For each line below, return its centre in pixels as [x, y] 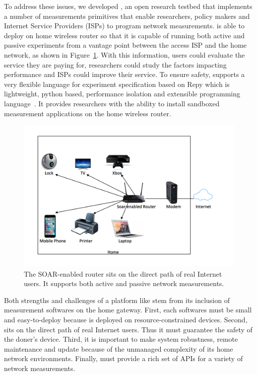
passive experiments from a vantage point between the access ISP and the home [126, 45]
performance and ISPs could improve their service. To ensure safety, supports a [125, 74]
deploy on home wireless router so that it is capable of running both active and [125, 35]
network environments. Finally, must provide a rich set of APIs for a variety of [124, 358]
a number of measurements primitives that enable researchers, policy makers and [127, 16]
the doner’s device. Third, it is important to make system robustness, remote [121, 339]
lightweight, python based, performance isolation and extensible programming [122, 94]
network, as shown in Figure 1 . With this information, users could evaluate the [125, 54]
